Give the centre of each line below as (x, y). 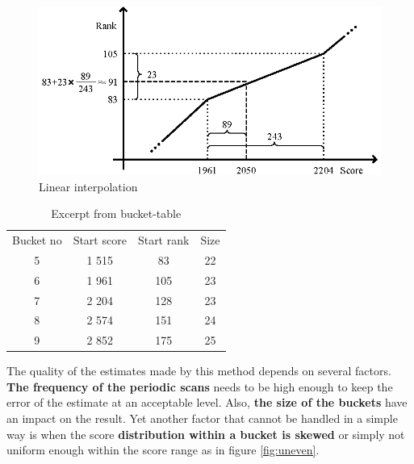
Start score (100, 239)
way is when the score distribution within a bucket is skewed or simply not (206, 434)
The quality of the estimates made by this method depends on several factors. (199, 371)
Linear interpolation (88, 186)
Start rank (163, 239)
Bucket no (37, 239)
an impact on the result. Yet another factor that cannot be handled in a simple (202, 418)
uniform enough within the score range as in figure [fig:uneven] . (163, 450)
